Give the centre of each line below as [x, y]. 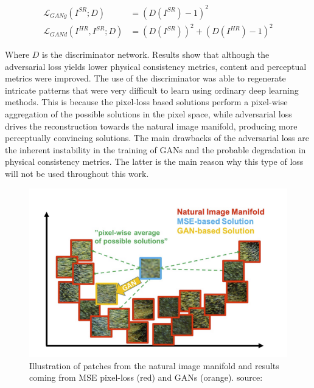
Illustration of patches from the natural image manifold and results [154, 365]
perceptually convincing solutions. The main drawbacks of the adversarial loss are [157, 138]
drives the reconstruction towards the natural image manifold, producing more [151, 126]
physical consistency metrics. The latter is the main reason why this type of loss [154, 161]
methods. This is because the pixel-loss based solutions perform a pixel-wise [146, 102]
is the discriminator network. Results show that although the [156, 54]
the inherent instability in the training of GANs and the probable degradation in [155, 149]
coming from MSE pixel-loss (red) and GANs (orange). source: [146, 377]
